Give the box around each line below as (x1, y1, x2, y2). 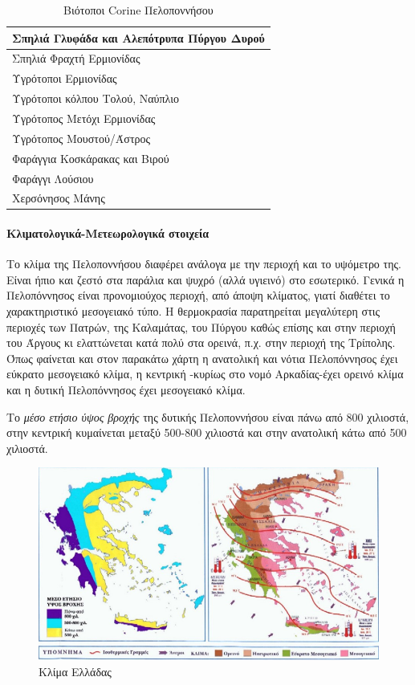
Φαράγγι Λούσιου (12, 169, 94, 186)
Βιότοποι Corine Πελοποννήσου (63, 2, 214, 18)
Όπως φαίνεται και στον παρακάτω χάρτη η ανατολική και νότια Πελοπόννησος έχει (6, 349, 398, 366)
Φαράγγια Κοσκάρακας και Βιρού (12, 149, 169, 166)
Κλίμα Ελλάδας (39, 663, 112, 679)
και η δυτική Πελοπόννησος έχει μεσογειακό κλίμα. (6, 381, 246, 398)
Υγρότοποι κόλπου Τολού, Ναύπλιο (12, 90, 179, 107)
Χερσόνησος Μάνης (12, 190, 105, 206)
